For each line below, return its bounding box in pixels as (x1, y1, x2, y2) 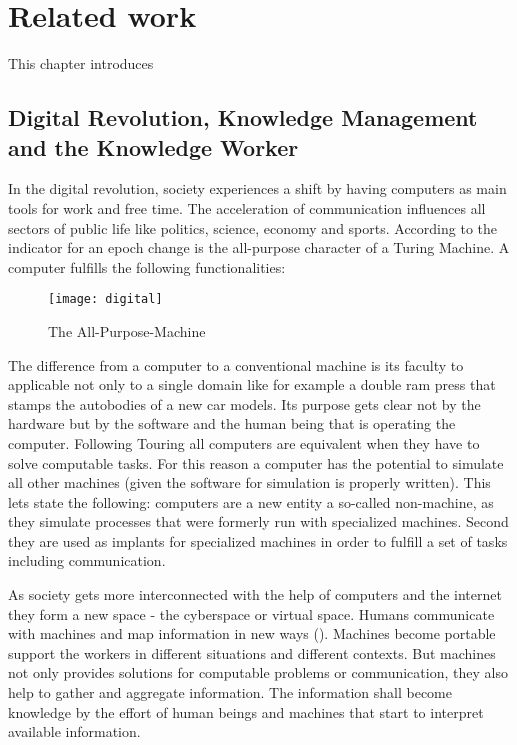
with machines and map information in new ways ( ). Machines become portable (8, 623, 496, 644)
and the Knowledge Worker (8, 131, 299, 162)
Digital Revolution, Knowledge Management (8, 102, 478, 133)
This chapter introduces (8, 53, 154, 74)
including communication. (8, 550, 166, 571)
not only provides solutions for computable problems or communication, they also (8, 662, 508, 683)
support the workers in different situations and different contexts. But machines (8, 642, 496, 663)
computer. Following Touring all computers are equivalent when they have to (8, 432, 480, 453)
